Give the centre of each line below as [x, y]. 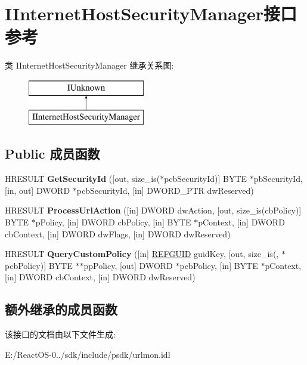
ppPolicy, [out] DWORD [128, 265]
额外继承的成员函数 [61, 309]
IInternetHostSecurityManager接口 [151, 13]
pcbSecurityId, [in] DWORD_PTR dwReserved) [165, 190]
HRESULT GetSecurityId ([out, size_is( [83, 179]
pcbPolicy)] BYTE [39, 265]
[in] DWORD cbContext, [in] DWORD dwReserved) [100, 277]
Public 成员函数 [52, 154]
